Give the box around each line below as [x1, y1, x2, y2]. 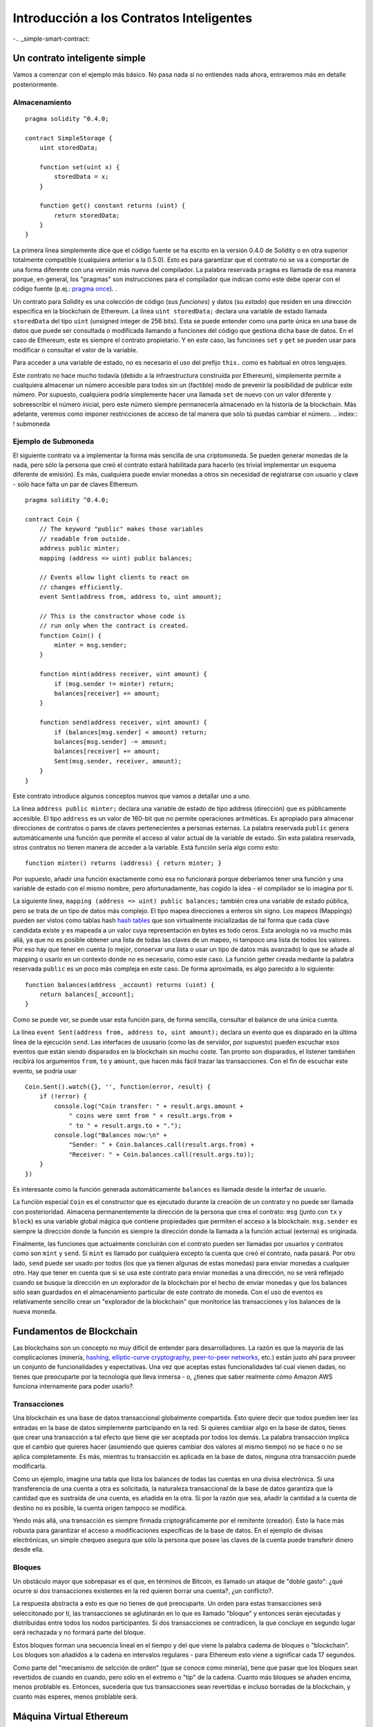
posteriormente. [12, 80, 59, 88]
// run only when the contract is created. [39, 622, 189, 630]
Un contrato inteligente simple [12, 53, 146, 64]
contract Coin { [25, 515, 80, 523]
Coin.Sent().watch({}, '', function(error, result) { [25, 1083, 211, 1091]
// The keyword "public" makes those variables [39, 525, 204, 533]
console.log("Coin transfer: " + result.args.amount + [54, 1102, 244, 1110]
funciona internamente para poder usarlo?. [12, 1382, 135, 1391]
